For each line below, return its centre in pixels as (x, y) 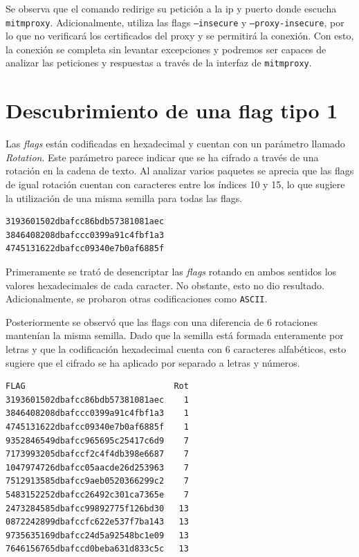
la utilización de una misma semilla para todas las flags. (124, 198)
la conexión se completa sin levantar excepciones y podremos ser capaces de (166, 49)
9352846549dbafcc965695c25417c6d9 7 (97, 440)
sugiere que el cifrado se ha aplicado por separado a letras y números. (153, 362)
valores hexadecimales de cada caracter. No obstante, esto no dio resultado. (165, 285)
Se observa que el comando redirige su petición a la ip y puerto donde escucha (171, 8)
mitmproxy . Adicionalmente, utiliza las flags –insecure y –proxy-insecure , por (175, 22)
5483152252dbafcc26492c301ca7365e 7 (97, 494)
